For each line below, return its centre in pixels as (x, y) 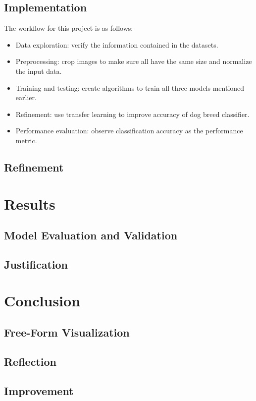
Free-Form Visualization (67, 332)
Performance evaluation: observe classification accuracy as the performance (129, 131)
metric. (26, 140)
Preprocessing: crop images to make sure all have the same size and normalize (134, 61)
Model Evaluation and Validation (91, 235)
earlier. (26, 97)
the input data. (39, 71)
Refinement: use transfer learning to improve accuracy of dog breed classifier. (132, 114)
